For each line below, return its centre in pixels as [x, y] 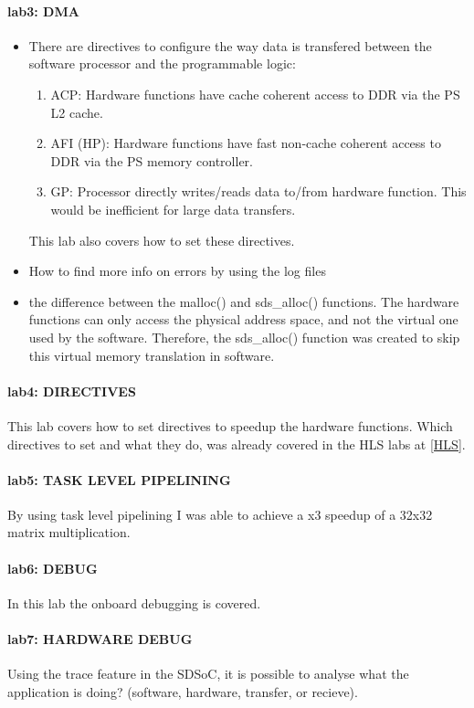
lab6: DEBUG [53, 568]
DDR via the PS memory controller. [152, 160]
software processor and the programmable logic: [162, 63]
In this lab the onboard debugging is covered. [134, 602]
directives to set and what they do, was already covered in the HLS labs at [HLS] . [237, 444]
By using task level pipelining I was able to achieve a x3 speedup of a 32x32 [220, 514]
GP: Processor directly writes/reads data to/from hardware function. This [258, 191]
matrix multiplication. [69, 532]
